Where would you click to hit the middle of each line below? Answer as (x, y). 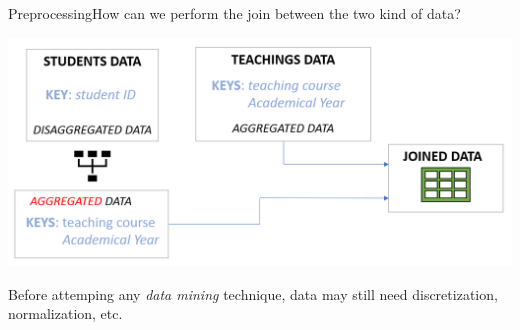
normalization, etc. (65, 313)
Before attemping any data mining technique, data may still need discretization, (253, 293)
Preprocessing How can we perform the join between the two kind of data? (234, 13)
